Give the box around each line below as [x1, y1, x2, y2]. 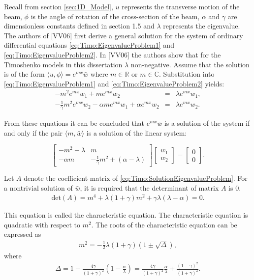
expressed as [4, 229, 41, 239]
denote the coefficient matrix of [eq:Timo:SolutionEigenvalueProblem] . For [24, 172, 248, 183]
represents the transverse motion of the [122, 1, 240, 11]
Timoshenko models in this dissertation [4, 59, 123, 69]
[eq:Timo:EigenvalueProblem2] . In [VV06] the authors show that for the [4, 49, 221, 59]
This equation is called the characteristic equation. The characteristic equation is [4, 210, 248, 220]
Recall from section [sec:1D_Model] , [4, 1, 113, 11]
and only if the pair [4, 127, 63, 138]
